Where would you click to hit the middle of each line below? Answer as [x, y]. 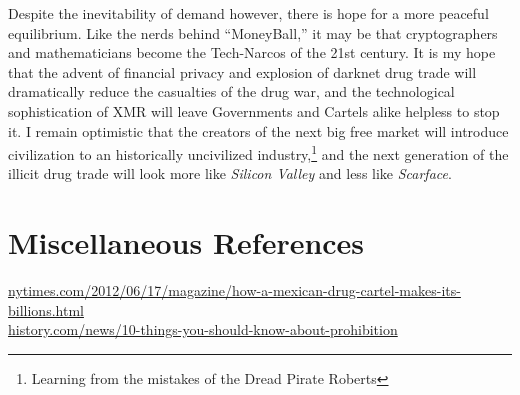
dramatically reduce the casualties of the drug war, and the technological [231, 91]
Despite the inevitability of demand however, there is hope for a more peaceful [248, 13]
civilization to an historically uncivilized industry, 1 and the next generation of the [258, 152]
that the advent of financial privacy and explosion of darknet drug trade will [242, 71]
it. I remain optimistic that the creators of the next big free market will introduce [258, 130]
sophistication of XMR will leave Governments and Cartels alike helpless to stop [254, 110]
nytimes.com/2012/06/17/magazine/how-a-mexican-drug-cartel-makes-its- [234, 290]
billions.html [46, 309]
